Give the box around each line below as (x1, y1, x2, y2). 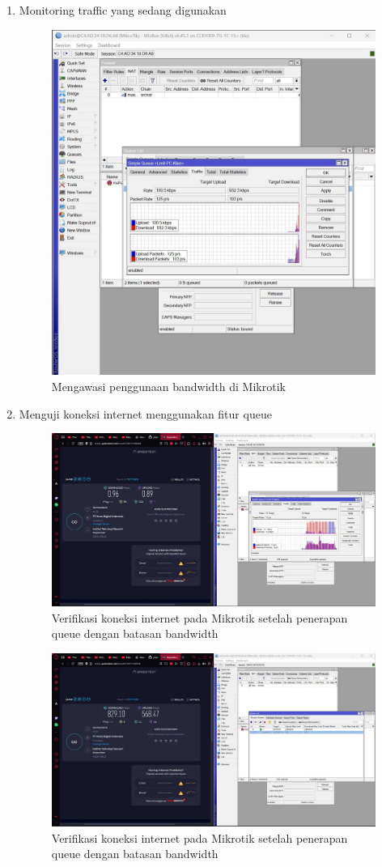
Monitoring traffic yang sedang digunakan (19, 2, 227, 18)
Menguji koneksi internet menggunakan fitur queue (19, 405, 272, 422)
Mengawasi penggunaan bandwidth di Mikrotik (51, 378, 286, 395)
